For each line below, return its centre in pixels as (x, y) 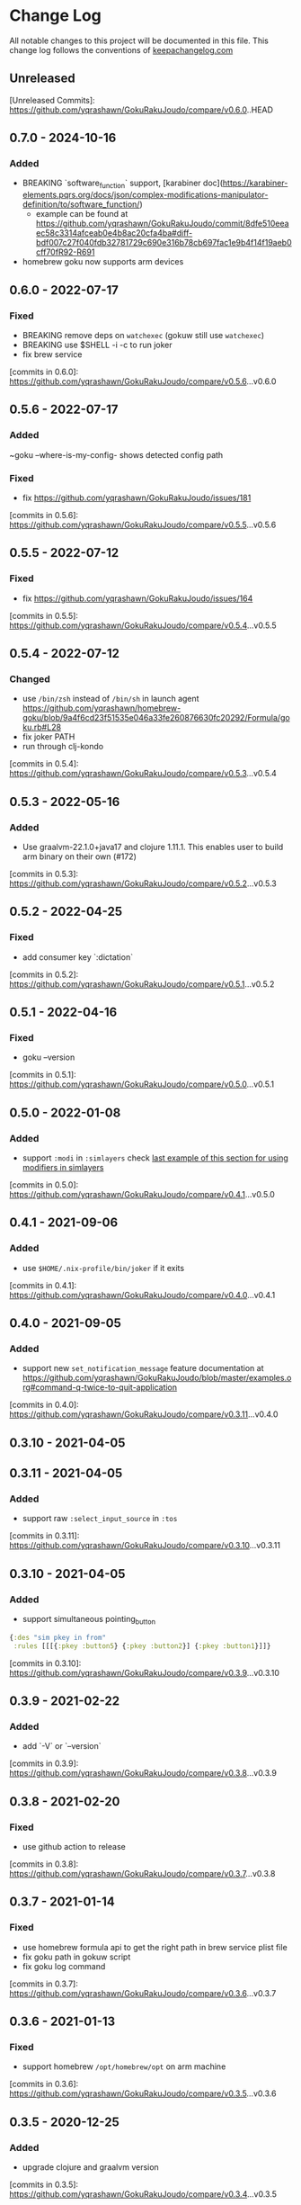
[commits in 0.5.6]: (44, 515)
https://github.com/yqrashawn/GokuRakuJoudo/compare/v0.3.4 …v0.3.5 (143, 2194)
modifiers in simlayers (63, 1168)
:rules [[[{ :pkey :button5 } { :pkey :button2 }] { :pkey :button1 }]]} (142, 1646)
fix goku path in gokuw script (76, 1957)
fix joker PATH (49, 737)
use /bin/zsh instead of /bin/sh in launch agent (111, 699)
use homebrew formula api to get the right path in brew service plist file (155, 1947)
